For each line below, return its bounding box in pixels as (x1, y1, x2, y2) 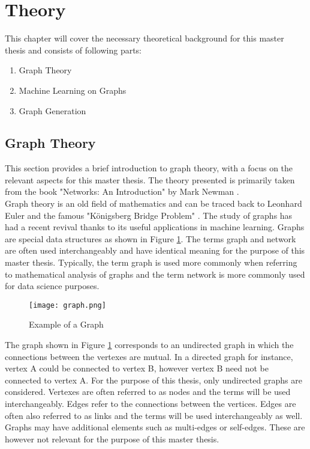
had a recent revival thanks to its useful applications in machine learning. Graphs (5, 221, 305, 233)
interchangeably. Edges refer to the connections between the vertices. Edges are (5, 397, 296, 410)
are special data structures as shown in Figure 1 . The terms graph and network (5, 232, 296, 245)
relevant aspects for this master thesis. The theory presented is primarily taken (5, 173, 295, 186)
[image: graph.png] (29, 301, 106, 310)
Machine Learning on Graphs (19, 84, 127, 96)
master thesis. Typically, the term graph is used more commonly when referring (5, 256, 297, 269)
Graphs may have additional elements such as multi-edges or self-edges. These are (5, 421, 305, 433)
